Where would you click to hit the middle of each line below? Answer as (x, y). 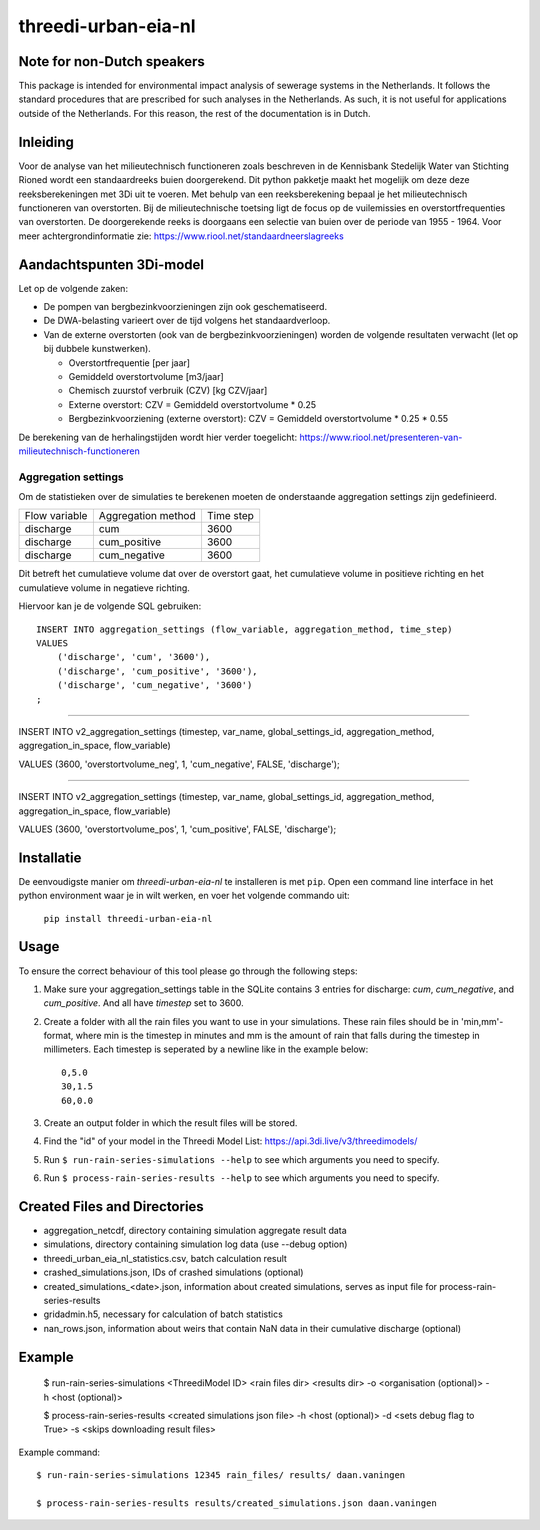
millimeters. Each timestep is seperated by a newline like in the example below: (206, 1049)
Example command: (59, 1452)
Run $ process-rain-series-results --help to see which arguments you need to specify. (241, 1178)
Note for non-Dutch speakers (111, 61)
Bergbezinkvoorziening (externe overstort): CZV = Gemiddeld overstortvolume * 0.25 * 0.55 (258, 419)
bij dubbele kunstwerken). (97, 349)
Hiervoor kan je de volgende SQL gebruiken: (110, 606)
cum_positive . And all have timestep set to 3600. (143, 1003)
